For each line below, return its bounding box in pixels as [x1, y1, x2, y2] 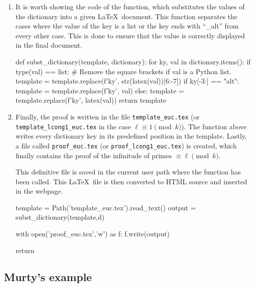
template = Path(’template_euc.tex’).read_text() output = [15, 202, 196, 212]
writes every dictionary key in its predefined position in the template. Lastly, [15, 131, 247, 141]
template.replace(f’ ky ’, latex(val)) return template [15, 95, 167, 105]
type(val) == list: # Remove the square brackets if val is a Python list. [15, 66, 231, 76]
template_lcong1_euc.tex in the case [15, 121, 131, 131]
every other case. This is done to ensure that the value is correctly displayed [15, 30, 245, 40]
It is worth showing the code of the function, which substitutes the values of [15, 1, 245, 11]
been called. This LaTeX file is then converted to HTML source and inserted [15, 176, 248, 186]
